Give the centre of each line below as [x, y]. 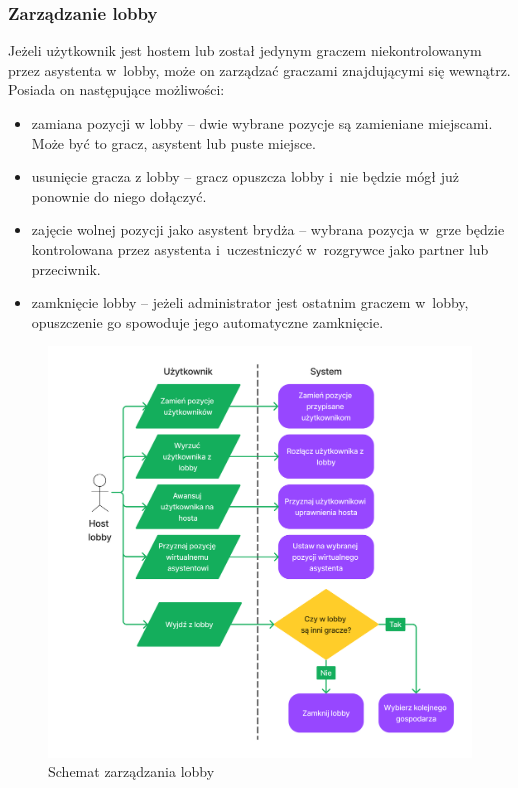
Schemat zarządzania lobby [131, 771]
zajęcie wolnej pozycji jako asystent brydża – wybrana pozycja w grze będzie [268, 229]
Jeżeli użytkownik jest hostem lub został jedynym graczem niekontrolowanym [245, 50]
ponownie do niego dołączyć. [119, 195]
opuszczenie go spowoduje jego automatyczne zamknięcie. [207, 321]
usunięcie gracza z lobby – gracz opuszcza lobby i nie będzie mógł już [245, 176]
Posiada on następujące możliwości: [116, 89]
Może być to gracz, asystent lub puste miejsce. [173, 142]
